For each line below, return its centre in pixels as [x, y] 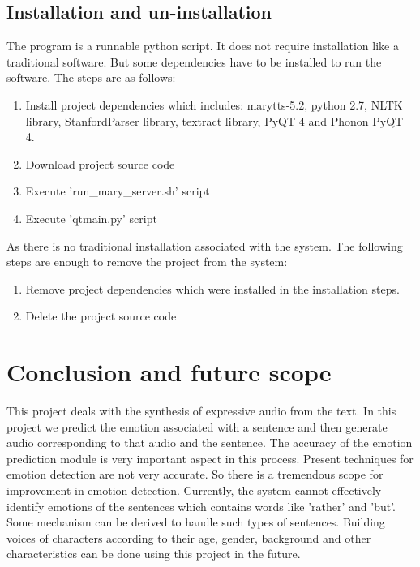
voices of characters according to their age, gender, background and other [189, 537]
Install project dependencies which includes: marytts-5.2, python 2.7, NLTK [214, 104]
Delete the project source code [101, 316]
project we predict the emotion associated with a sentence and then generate [197, 426]
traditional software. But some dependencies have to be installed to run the [194, 61]
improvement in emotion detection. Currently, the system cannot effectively [194, 490]
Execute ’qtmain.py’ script [91, 218]
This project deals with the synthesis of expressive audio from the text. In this [201, 411]
